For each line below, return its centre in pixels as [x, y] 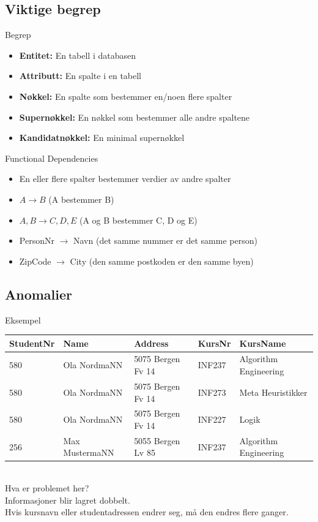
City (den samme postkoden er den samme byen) [162, 261]
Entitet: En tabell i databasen [77, 55]
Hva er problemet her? [47, 488]
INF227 [212, 419]
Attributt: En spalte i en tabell [80, 76]
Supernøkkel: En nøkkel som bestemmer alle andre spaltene [135, 117]
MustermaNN [89, 452]
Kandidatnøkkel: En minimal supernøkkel [102, 138]
